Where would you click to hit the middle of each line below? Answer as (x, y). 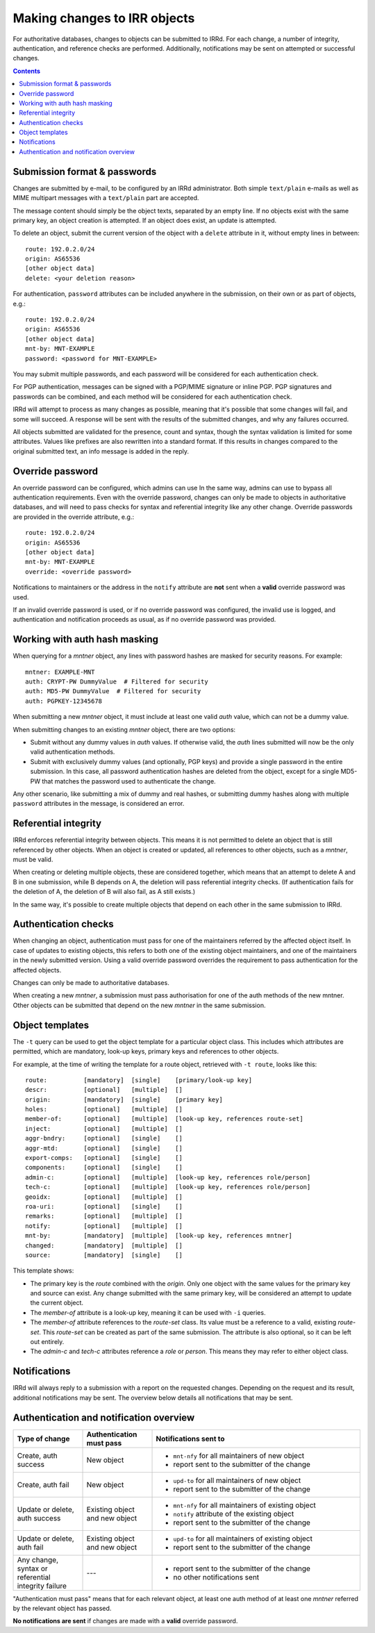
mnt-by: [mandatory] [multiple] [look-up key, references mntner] (159, 1236)
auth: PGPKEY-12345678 (64, 701)
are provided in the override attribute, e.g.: (74, 517)
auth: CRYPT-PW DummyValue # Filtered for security (117, 682)
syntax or (32, 1568)
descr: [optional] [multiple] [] (104, 1090)
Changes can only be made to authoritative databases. (91, 983)
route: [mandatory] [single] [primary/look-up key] (139, 1080)
